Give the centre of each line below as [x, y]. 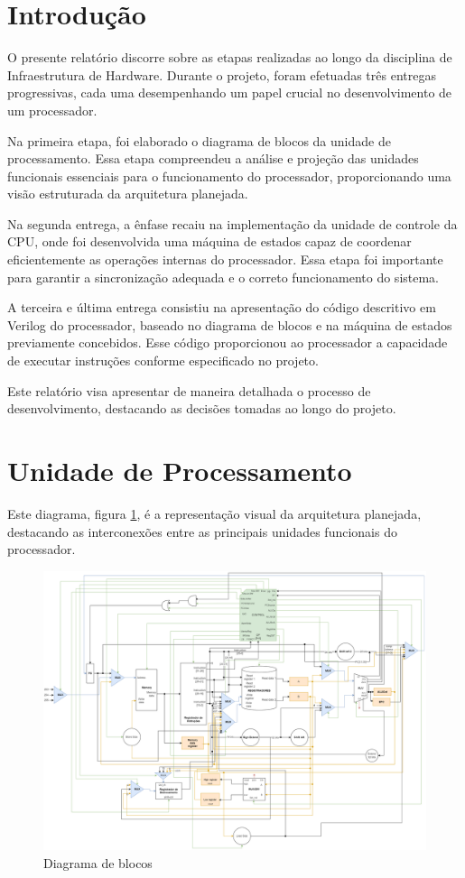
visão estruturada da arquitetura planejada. [128, 194]
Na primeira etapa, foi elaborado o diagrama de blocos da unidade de [199, 140]
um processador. [52, 110]
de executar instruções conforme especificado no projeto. [163, 360]
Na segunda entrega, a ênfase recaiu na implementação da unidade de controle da [232, 223]
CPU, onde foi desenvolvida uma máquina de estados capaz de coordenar [209, 241]
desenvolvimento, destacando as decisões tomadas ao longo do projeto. [202, 408]
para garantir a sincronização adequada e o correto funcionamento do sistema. [223, 277]
